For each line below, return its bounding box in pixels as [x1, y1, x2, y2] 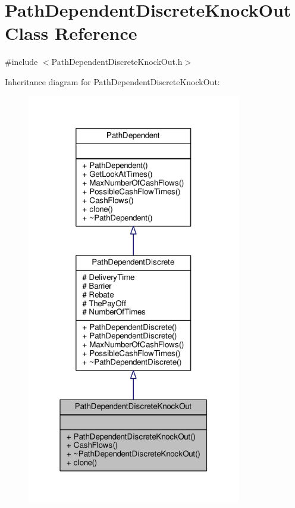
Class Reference [5, 21, 137, 45]
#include [5, 55, 38, 68]
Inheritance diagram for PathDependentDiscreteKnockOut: [5, 75, 220, 88]
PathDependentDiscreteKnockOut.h [51, 55, 183, 68]
